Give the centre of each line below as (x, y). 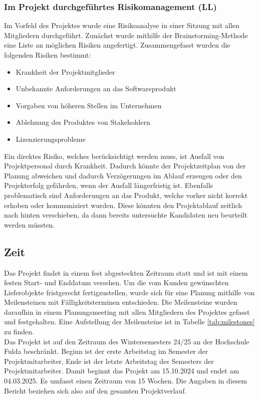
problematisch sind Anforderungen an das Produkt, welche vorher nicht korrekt (126, 195)
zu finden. (19, 332)
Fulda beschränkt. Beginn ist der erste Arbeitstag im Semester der (106, 351)
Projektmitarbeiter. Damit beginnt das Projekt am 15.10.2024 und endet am (122, 371)
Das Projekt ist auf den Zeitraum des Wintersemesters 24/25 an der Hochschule (127, 341)
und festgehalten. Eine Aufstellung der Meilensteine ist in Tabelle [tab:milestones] (129, 322)
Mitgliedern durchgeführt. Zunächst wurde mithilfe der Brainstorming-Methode (126, 35)
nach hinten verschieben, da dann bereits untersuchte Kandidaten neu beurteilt (126, 215)
